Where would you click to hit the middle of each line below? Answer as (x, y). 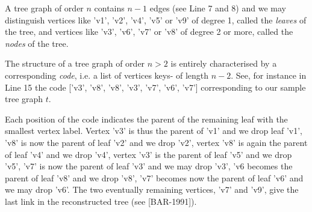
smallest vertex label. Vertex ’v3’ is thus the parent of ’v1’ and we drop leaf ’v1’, (154, 131)
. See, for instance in (269, 75)
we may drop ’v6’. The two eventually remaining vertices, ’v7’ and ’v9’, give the (152, 189)
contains (109, 8)
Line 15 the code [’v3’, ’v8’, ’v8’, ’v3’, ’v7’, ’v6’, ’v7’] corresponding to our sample (155, 87)
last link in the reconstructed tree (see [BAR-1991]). (101, 201)
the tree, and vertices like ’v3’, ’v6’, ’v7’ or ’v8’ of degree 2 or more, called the (149, 32)
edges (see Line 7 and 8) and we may (218, 8)
